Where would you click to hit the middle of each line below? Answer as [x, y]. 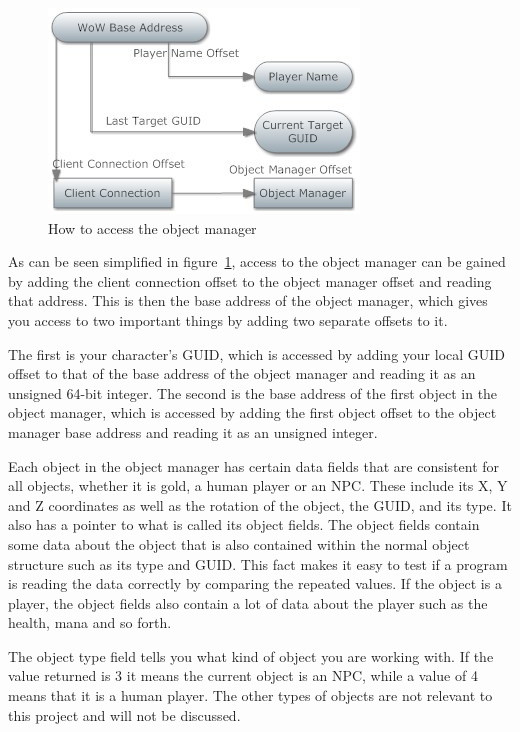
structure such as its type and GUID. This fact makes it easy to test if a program [258, 563]
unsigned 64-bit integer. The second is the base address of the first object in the [253, 392]
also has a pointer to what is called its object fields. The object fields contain [244, 524]
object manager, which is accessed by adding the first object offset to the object [252, 412]
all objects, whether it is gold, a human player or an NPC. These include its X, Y [258, 485]
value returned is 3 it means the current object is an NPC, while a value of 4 [243, 675]
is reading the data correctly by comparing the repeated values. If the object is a [255, 583]
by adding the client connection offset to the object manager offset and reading [250, 280]
